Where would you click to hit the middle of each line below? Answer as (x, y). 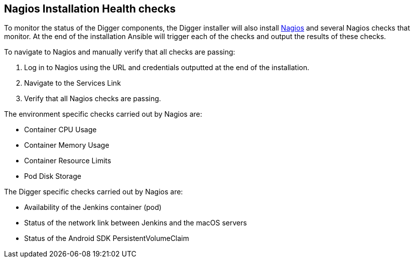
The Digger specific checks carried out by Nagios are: (94, 192)
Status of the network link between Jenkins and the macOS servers (135, 223)
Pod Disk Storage (53, 176)
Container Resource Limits (68, 161)
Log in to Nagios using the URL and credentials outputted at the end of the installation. (167, 68)
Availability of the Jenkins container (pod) (93, 207)
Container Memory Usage (67, 145)
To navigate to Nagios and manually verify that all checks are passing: (120, 52)
